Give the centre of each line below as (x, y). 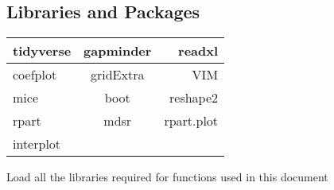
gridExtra (118, 75)
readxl (198, 51)
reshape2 (194, 98)
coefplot (35, 75)
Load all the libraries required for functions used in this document (167, 177)
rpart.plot (191, 121)
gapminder (118, 51)
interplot (37, 144)
